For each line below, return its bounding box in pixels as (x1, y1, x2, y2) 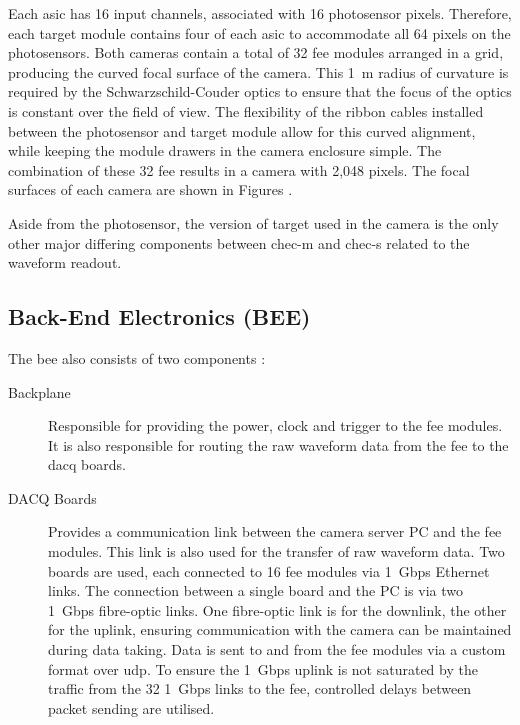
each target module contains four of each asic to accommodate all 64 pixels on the (8, 22, 511, 43)
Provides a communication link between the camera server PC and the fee (48, 521, 502, 542)
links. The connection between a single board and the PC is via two (48, 580, 464, 601)
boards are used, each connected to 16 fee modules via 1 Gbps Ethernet (48, 560, 490, 581)
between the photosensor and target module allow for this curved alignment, (8, 120, 476, 141)
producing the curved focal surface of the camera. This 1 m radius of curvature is (8, 61, 509, 82)
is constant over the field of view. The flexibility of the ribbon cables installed (8, 100, 484, 121)
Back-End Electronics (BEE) (8, 301, 311, 332)
